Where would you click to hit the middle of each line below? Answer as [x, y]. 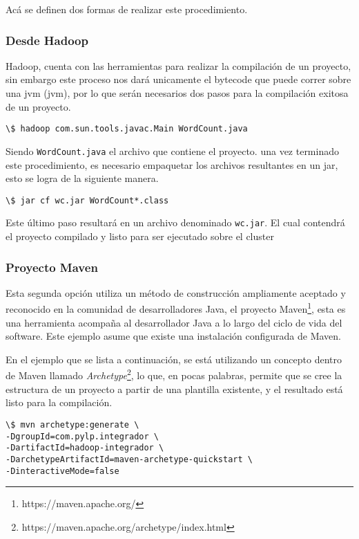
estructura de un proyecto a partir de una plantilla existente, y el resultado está [174, 389]
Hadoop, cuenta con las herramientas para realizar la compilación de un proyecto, [178, 65]
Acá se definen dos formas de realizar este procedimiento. [127, 9]
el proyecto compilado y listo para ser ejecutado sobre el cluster [140, 236]
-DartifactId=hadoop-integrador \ [85, 448]
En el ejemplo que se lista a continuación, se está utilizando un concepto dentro [174, 359]
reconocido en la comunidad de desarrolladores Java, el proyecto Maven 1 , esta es [176, 308]
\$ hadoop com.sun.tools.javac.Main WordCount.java [127, 129]
